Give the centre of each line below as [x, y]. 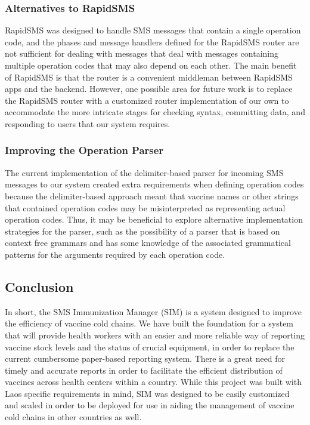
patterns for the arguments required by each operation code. [115, 254]
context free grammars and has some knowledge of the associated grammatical [148, 243]
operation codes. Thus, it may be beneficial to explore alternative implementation [154, 219]
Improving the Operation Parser [84, 150]
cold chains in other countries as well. [73, 417]
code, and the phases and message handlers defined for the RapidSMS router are [152, 41]
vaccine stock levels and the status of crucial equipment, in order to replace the [150, 347]
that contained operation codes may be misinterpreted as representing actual [145, 207]
